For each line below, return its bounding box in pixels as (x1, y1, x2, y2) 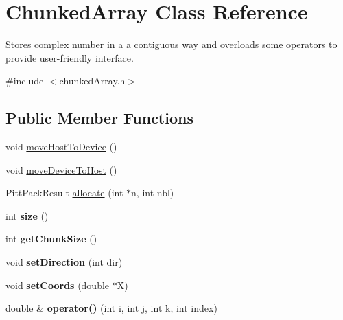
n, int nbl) (131, 185, 174, 200)
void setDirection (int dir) (5, 255, 123, 269)
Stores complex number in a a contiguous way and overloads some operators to (5, 37, 338, 52)
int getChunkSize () (5, 231, 97, 246)
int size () (5, 208, 49, 222)
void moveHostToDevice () (5, 139, 117, 154)
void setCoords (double (5, 277, 110, 292)
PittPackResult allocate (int (5, 185, 123, 200)
